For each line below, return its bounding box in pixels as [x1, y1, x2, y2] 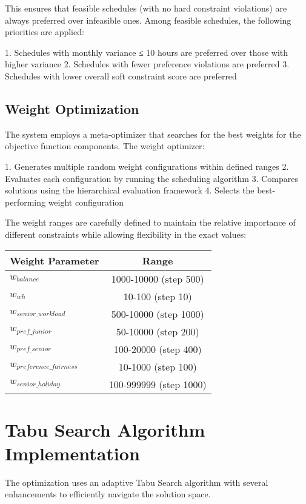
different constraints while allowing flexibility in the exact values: [5, 227, 247, 240]
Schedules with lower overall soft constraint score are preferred [5, 69, 237, 82]
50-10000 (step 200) [116, 324, 199, 338]
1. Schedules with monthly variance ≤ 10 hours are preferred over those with [5, 45, 288, 58]
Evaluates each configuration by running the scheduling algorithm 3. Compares [5, 172, 299, 184]
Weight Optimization [5, 99, 139, 118]
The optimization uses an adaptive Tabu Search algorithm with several [5, 475, 268, 488]
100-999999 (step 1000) [108, 377, 207, 391]
